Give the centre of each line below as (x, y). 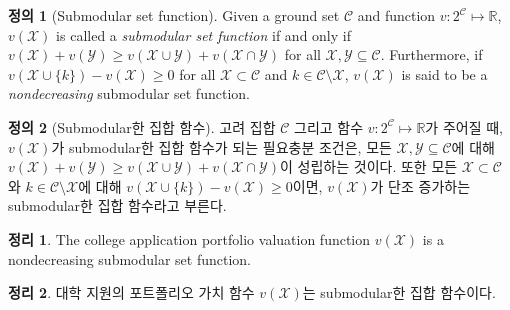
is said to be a (444, 73)
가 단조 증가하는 (420, 185)
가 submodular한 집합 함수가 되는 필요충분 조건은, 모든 (221, 146)
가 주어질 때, (464, 126)
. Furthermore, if (431, 54)
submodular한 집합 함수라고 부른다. (117, 205)
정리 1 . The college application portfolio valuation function (189, 238)
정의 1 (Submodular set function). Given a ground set (174, 15)
